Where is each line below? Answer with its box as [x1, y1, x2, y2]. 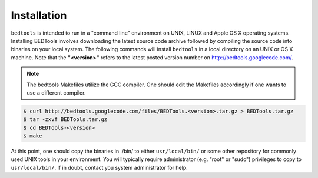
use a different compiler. [26, 89, 86, 96]
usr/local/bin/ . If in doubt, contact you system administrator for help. [11, 164, 188, 171]
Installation [11, 9, 67, 22]
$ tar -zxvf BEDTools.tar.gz [23, 116, 108, 123]
